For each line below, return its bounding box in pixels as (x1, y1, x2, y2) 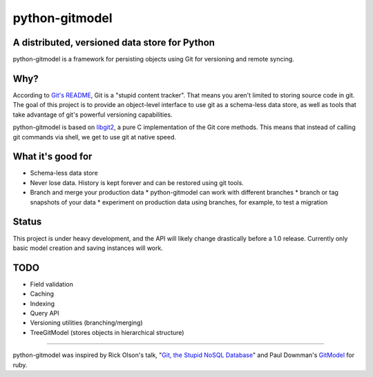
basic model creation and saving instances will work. (12, 244, 164, 252)
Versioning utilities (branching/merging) (30, 318, 143, 327)
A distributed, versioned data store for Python (12, 37, 216, 48)
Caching (30, 290, 55, 298)
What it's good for (12, 151, 93, 162)
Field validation (30, 280, 74, 288)
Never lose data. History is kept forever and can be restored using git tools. (30, 178, 245, 186)
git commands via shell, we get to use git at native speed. (12, 133, 176, 141)
